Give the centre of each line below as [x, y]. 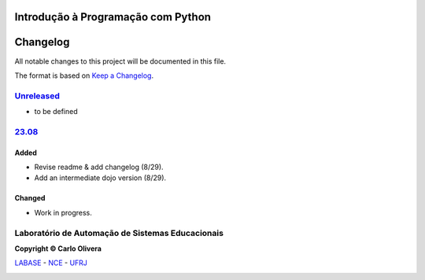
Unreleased [37, 96]
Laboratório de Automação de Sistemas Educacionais [119, 233]
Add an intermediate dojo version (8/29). [100, 178]
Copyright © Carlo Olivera [58, 249]
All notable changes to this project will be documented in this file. [120, 61]
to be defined [56, 112]
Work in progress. [63, 212]
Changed [30, 198]
